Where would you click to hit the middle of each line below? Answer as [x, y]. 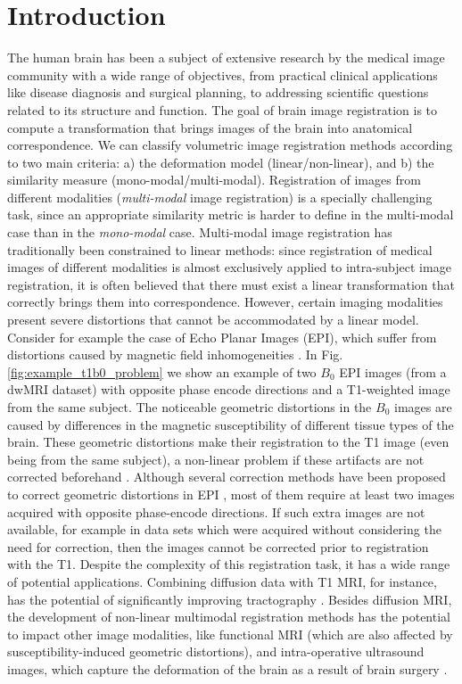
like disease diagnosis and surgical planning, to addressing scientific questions [218, 92]
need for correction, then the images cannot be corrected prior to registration [218, 546]
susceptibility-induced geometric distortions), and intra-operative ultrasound [216, 651]
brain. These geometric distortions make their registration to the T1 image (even [228, 442]
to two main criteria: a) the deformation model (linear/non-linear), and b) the [221, 162]
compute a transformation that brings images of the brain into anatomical [210, 127]
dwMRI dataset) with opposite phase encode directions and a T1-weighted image [229, 389]
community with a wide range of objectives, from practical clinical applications [223, 74]
